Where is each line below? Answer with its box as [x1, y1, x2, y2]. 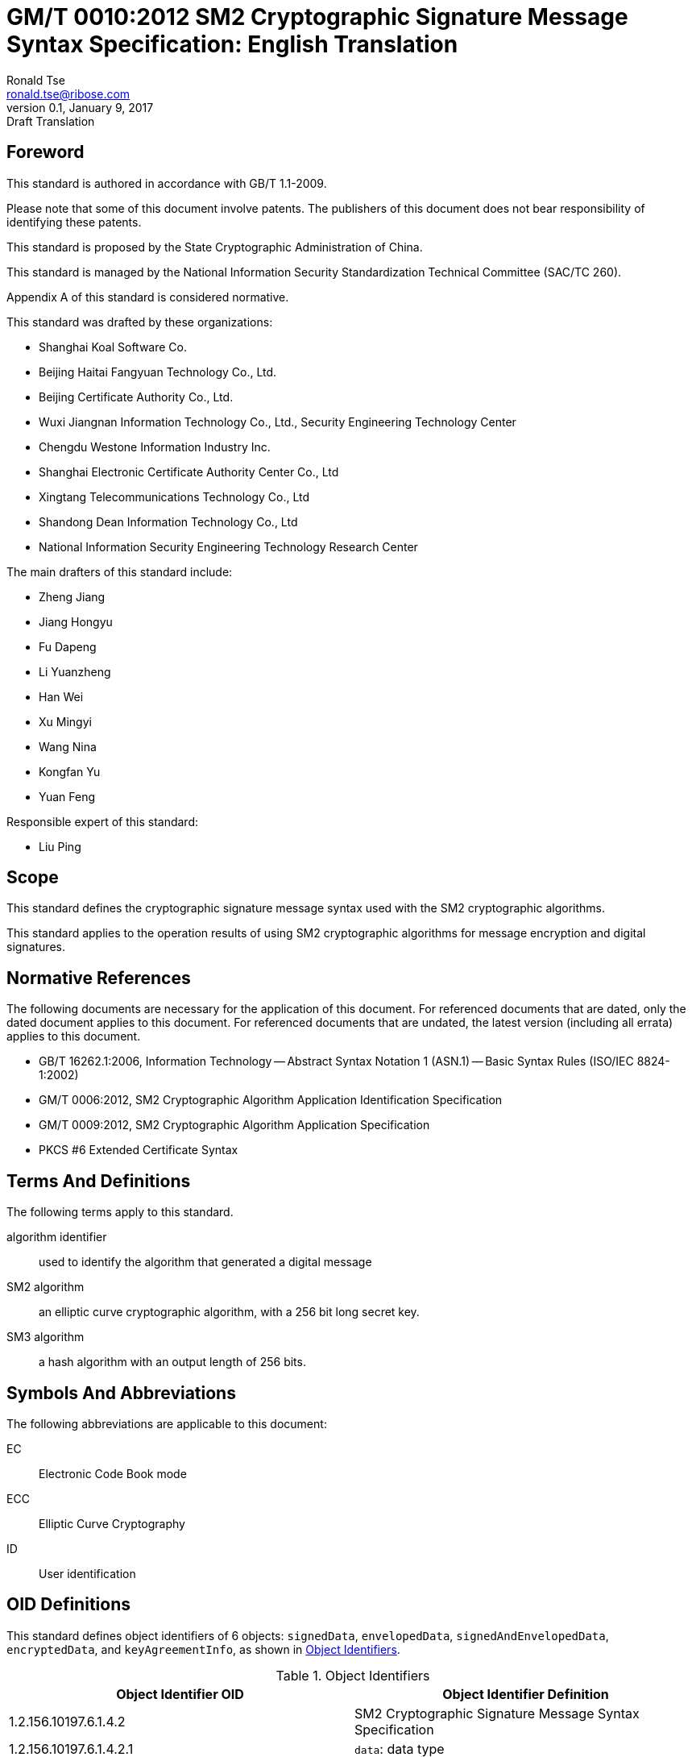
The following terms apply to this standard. [6, 1205, 234, 1219]
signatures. [6, 940, 65, 954]
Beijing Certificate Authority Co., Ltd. [39, 389, 234, 404]
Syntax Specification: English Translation [6, 31, 458, 58]
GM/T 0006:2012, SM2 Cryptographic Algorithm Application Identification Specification [39, 1093, 503, 1107]
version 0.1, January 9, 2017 [6, 100, 154, 114]
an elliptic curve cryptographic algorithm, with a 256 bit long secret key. [39, 1305, 420, 1319]
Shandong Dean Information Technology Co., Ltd [39, 514, 298, 529]
